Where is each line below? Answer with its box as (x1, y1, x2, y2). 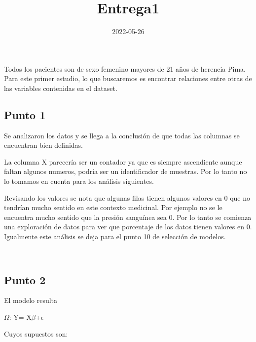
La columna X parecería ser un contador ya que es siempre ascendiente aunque (4, 156, 242, 167)
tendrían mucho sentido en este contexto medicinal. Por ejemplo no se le (4, 202, 222, 213)
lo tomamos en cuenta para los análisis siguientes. (4, 176, 154, 186)
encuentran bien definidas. (4, 140, 83, 150)
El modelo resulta (4, 295, 58, 305)
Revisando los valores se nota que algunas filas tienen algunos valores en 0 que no (4, 192, 251, 203)
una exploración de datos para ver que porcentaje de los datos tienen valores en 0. (4, 221, 252, 232)
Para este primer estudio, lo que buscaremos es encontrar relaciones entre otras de (4, 73, 252, 84)
